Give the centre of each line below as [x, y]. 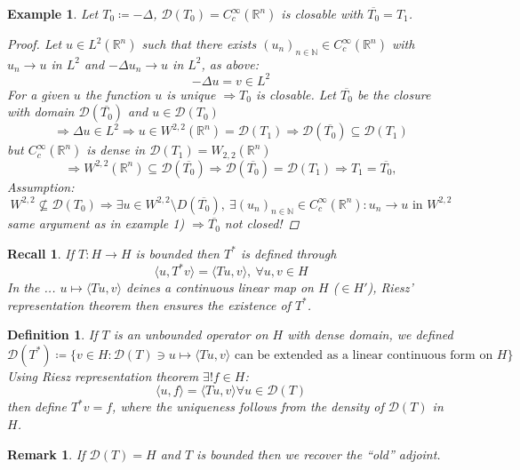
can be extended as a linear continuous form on [364, 355]
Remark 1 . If [46, 454]
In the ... [32, 287]
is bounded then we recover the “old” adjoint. [319, 454]
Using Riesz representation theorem [103, 375]
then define [37, 406]
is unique [191, 94]
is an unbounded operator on [191, 335]
